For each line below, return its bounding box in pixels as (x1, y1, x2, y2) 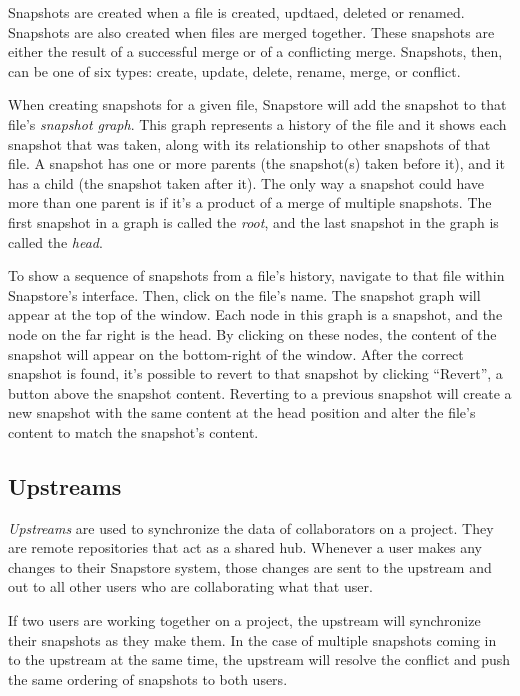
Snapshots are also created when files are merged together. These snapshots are (8, 21, 495, 42)
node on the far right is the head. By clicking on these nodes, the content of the (8, 323, 497, 344)
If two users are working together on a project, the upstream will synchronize (8, 610, 481, 631)
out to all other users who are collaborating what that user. (8, 576, 373, 597)
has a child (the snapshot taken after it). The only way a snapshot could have (8, 172, 485, 193)
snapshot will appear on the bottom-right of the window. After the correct (8, 343, 464, 364)
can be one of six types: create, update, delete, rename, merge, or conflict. (8, 60, 461, 81)
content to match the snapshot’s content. (8, 421, 259, 442)
